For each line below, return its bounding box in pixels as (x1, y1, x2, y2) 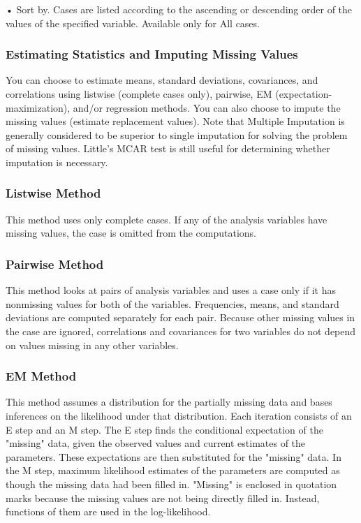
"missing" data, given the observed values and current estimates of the (6, 436, 306, 450)
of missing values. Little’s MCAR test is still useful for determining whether (6, 141, 330, 156)
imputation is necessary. (6, 154, 108, 169)
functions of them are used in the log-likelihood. (6, 504, 211, 519)
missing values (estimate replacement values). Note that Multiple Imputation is (6, 114, 345, 128)
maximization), (6, 100, 71, 115)
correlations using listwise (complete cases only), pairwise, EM (6, 87, 272, 101)
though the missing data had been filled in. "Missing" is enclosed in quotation (6, 476, 337, 491)
